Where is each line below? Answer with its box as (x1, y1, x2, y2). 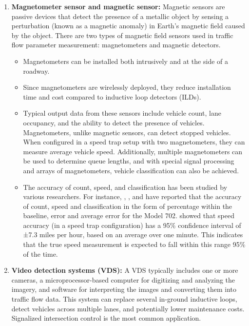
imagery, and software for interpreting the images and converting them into (11, 284, 237, 294)
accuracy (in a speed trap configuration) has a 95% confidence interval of (23, 220, 241, 230)
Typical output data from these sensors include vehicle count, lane (23, 108, 221, 118)
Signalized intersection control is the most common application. (11, 313, 201, 323)
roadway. (23, 65, 50, 76)
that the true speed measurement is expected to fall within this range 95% (23, 239, 246, 249)
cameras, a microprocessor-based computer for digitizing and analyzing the (11, 274, 235, 285)
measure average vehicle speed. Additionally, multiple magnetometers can (23, 146, 243, 156)
